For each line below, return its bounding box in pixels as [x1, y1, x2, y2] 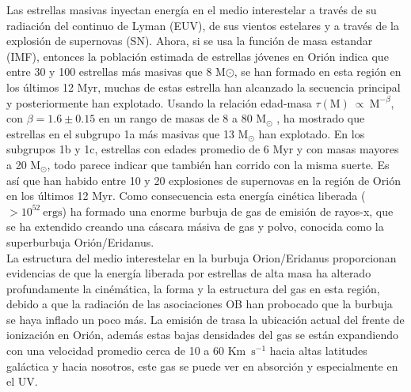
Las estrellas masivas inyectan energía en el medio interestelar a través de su [6, 2, 377, 17]
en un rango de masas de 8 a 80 [98, 110, 253, 126]
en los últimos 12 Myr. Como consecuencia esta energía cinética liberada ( [6, 187, 366, 204]
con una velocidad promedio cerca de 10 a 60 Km [6, 342, 246, 359]
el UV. [6, 373, 38, 390]
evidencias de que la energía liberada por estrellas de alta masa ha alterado [6, 265, 371, 281]
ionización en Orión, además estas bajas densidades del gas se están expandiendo [6, 326, 398, 343]
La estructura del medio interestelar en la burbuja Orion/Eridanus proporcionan [6, 249, 397, 266]
